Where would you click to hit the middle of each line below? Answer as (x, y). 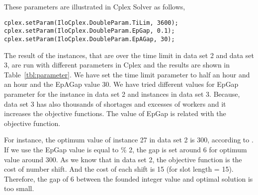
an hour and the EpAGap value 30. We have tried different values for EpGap (121, 84)
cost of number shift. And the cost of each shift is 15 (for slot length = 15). (119, 169)
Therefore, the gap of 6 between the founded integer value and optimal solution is (129, 178)
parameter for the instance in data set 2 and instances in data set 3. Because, (122, 94)
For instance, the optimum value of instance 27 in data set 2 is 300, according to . (129, 140)
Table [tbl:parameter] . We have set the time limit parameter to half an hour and (127, 74)
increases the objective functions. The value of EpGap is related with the (115, 113)
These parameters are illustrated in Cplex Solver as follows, (95, 6)
